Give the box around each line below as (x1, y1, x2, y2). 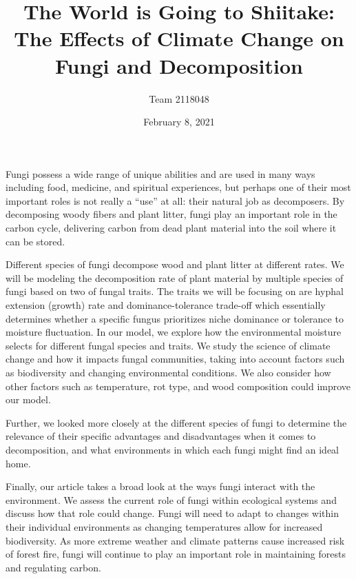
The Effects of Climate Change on (14, 24, 344, 52)
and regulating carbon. (6, 560, 101, 574)
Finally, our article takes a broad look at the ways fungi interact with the (6, 479, 315, 494)
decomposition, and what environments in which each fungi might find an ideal (6, 442, 339, 456)
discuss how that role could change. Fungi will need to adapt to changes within (6, 506, 339, 520)
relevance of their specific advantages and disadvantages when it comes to (6, 429, 316, 443)
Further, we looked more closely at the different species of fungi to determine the (6, 415, 347, 429)
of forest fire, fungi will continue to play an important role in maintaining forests (6, 547, 346, 561)
